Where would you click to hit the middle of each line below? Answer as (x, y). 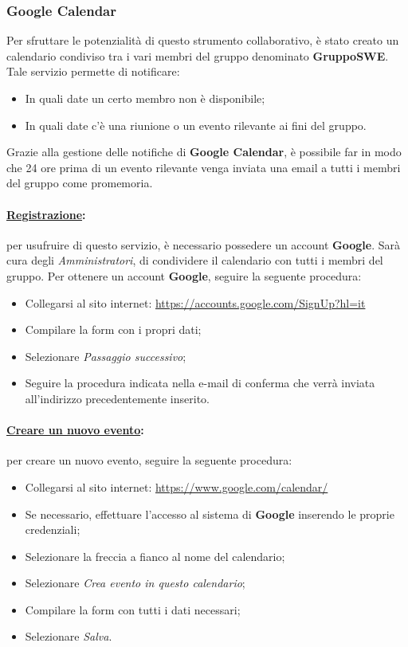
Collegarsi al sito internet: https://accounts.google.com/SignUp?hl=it (195, 302)
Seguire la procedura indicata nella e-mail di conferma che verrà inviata (200, 383)
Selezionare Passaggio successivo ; (106, 356)
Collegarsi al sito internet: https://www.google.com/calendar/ (177, 486)
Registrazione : (46, 214)
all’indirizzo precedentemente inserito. (117, 398)
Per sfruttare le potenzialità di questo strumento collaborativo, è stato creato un (203, 40)
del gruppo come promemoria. (80, 183)
